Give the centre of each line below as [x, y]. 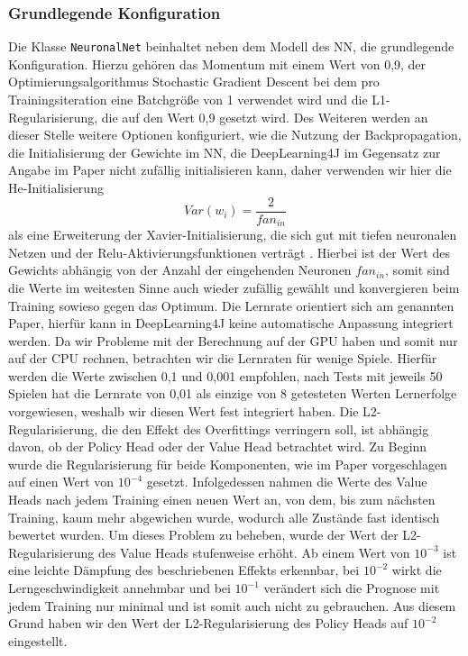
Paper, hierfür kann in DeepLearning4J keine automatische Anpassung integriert [231, 323]
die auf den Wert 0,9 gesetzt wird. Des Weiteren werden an [265, 117]
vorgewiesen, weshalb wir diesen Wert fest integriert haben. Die [184, 411]
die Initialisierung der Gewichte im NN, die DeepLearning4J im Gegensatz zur [225, 152]
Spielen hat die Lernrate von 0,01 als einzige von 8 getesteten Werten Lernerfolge [233, 393]
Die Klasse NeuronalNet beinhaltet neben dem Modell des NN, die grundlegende [231, 46]
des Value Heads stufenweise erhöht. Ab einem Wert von [254, 552]
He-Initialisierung [56, 188]
